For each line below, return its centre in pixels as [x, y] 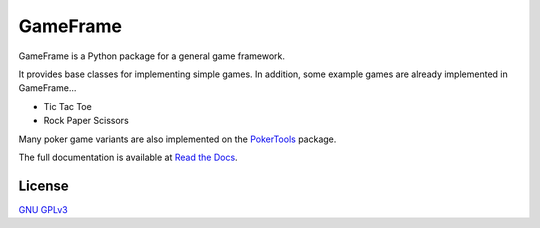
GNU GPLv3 [43, 209]
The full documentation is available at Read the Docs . [128, 157]
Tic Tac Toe [67, 106]
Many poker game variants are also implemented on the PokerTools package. [177, 139]
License [43, 185]
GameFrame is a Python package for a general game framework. [151, 56]
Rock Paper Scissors [86, 121]
